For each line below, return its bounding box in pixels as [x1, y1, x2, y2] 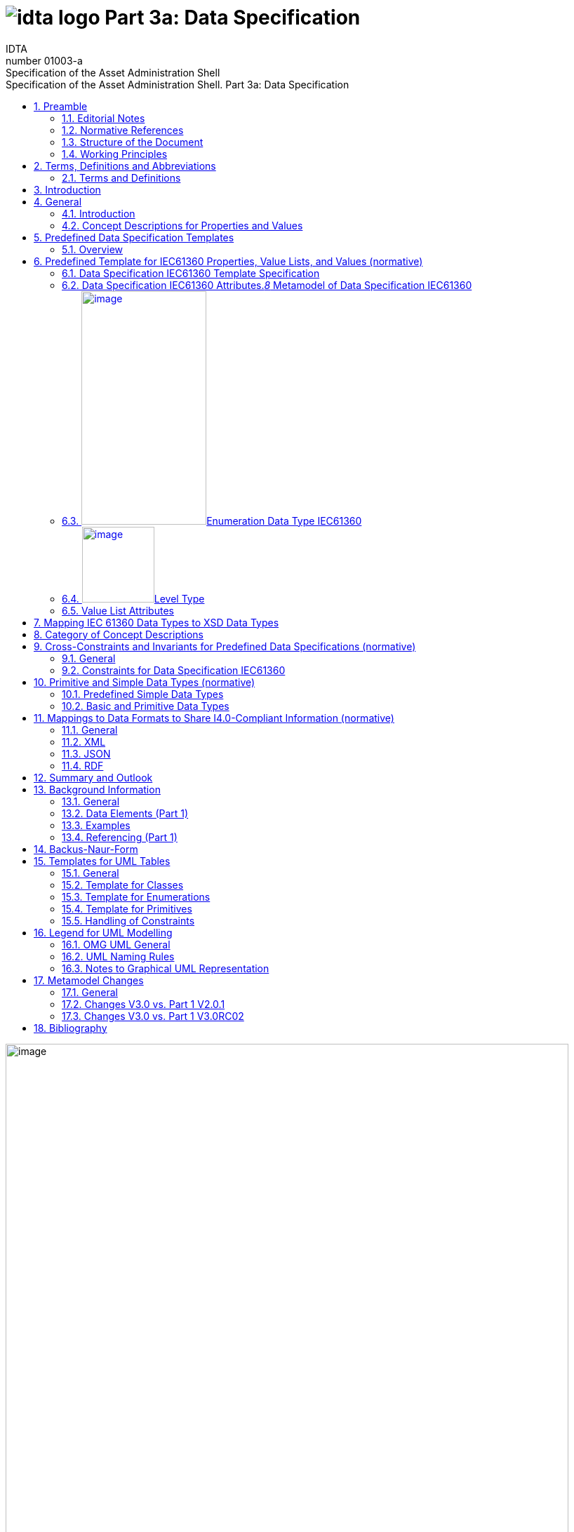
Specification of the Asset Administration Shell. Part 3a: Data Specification [6, 78, 349, 90]
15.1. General [62, 866, 119, 879]
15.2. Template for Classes [62, 878, 184, 891]
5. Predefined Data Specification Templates [34, 231, 234, 243]
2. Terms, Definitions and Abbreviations [34, 159, 216, 172]
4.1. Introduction [62, 207, 135, 220]
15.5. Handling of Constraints [62, 914, 195, 927]
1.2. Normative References [62, 123, 184, 136]
